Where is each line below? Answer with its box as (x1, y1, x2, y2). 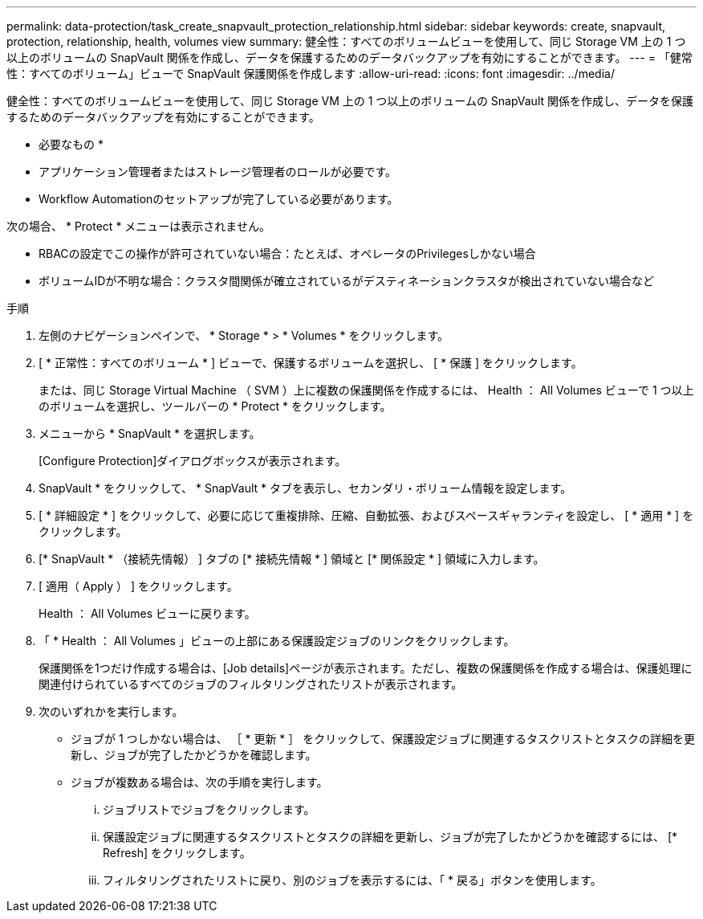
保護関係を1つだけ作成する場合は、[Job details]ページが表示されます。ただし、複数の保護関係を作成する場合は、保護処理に (39, 661, 693, 675)
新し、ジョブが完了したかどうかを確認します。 (71, 748, 317, 762)
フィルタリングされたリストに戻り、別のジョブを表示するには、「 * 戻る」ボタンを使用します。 (103, 873, 602, 887)
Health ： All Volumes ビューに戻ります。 (39, 607, 256, 620)
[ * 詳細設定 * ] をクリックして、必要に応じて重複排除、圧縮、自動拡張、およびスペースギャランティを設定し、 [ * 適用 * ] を (39, 509, 694, 522)
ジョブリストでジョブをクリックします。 (103, 803, 315, 816)
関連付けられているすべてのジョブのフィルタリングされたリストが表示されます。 (39, 677, 463, 691)
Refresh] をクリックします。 (103, 846, 251, 860)
